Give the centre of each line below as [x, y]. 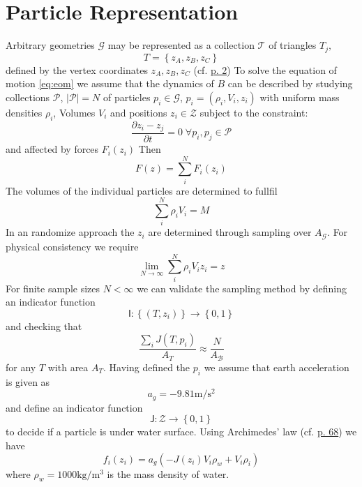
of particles [127, 97]
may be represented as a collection [181, 45]
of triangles [293, 45]
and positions [138, 112]
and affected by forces [52, 149]
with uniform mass [300, 97]
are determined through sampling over [230, 232]
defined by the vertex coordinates [77, 69]
